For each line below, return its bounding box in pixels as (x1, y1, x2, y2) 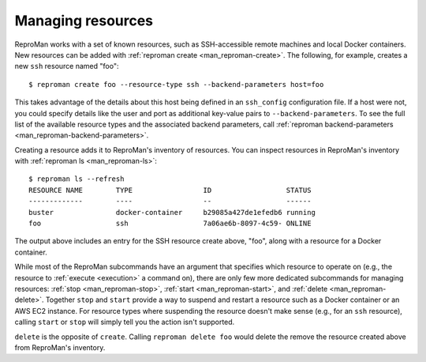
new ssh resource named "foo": (14, 62, 119, 71)
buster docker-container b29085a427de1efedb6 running (28, 208, 316, 217)
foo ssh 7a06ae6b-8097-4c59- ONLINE (28, 219, 312, 228)
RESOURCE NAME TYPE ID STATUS (28, 186, 312, 194)
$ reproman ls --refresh (28, 175, 125, 183)
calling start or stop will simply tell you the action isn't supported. (14, 317, 235, 327)
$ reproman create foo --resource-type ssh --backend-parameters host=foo (28, 80, 324, 89)
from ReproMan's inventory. (14, 342, 106, 352)
